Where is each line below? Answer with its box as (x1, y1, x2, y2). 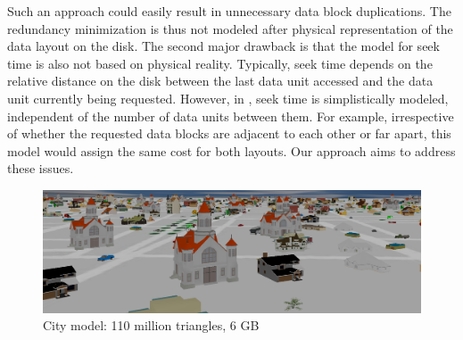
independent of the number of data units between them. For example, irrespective (7, 106, 454, 125)
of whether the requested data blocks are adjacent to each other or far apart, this (7, 124, 451, 143)
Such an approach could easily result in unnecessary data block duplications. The (7, 2, 451, 20)
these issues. (7, 159, 74, 178)
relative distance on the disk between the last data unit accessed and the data (7, 71, 434, 90)
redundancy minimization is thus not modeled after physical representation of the (7, 19, 453, 37)
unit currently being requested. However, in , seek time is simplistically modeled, (7, 88, 449, 107)
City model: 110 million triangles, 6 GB (43, 316, 260, 335)
